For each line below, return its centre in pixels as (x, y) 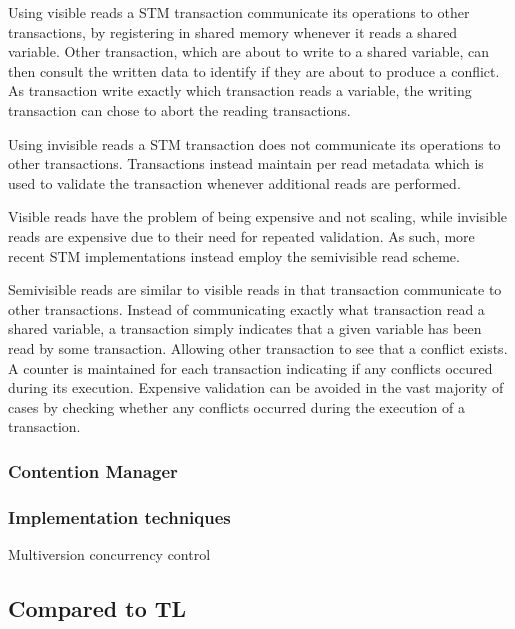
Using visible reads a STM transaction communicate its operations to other (239, 12)
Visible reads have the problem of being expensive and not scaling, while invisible (258, 216)
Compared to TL (97, 607)
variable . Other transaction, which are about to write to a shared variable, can (249, 51)
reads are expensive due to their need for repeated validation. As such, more (241, 235)
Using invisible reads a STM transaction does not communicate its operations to (254, 143)
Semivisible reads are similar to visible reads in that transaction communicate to (255, 289)
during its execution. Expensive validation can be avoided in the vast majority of (256, 387)
